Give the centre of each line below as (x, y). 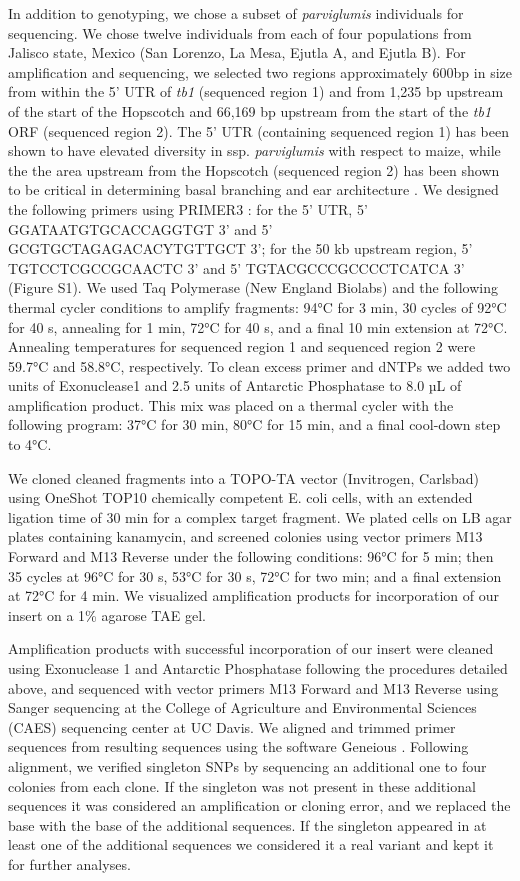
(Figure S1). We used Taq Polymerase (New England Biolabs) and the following (253, 287)
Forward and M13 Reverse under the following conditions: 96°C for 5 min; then (251, 556)
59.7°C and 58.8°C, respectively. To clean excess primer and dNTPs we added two (259, 365)
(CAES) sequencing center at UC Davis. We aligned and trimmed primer (232, 726)
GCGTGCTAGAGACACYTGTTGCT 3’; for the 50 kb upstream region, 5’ (240, 248)
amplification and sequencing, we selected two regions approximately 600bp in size (260, 71)
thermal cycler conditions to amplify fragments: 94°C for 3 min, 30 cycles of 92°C (257, 306)
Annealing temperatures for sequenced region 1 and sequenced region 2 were (242, 346)
